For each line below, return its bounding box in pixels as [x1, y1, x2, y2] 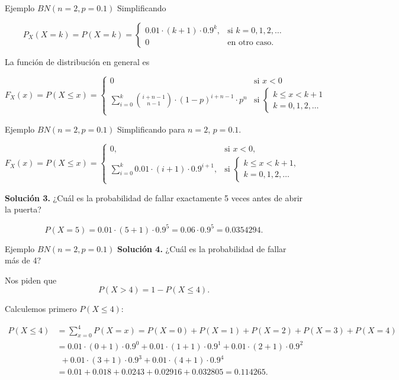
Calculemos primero [5, 302, 77, 315]
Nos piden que [5, 273, 57, 286]
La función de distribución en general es [5, 55, 150, 67]
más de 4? [5, 254, 41, 266]
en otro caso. [227, 38, 274, 47]
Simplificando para [117, 123, 185, 135]
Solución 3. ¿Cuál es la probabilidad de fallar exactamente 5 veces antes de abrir [5, 191, 303, 204]
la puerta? [5, 203, 41, 215]
